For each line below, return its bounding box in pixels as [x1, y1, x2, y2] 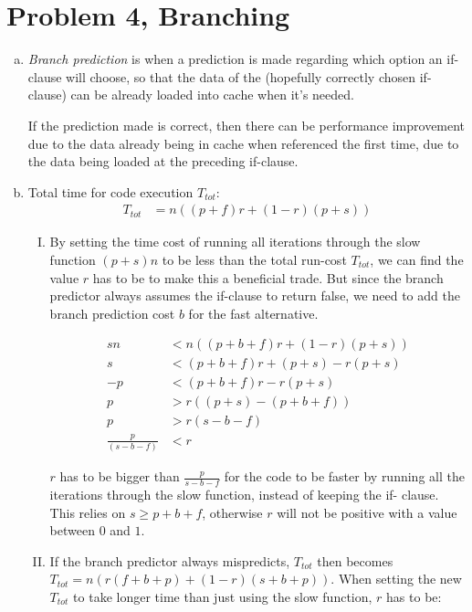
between [49, 521, 95, 540]
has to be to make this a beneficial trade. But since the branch [92, 268, 444, 287]
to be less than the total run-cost [162, 249, 347, 269]
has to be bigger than [59, 467, 180, 486]
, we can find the [370, 249, 464, 269]
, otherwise [202, 502, 263, 522]
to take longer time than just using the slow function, [73, 586, 372, 606]
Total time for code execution [27, 182, 194, 201]
